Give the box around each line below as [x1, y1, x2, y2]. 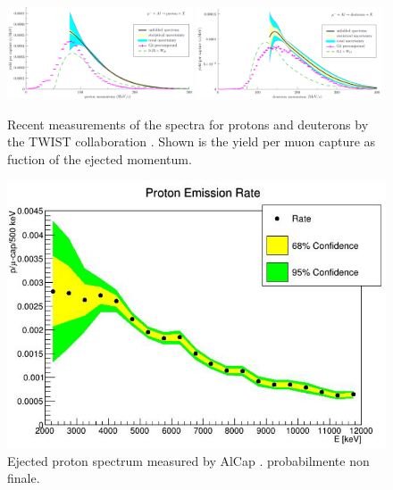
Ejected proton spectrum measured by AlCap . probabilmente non [7, 451, 370, 469]
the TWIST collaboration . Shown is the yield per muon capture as [7, 132, 376, 151]
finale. [7, 469, 40, 487]
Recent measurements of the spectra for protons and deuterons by [7, 114, 369, 133]
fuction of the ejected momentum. [7, 150, 192, 169]
